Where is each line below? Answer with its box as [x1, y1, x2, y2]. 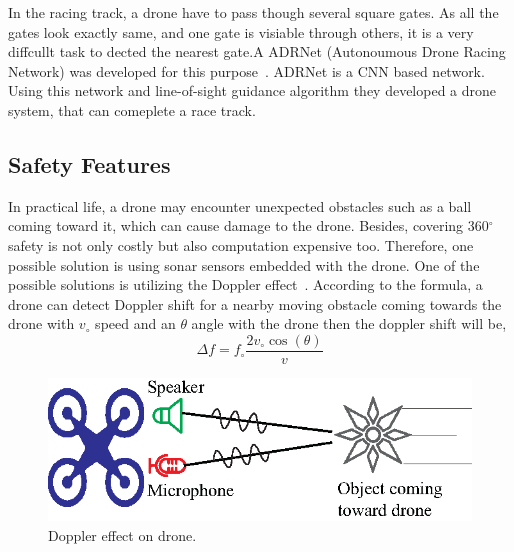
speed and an [95, 313, 176, 334]
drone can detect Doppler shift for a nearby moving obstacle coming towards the [8, 293, 502, 314]
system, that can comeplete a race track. [8, 99, 256, 120]
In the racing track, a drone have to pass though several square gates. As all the [8, 2, 499, 22]
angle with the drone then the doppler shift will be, [191, 313, 507, 334]
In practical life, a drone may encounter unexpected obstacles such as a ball [8, 195, 472, 216]
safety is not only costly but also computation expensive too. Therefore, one [8, 234, 474, 255]
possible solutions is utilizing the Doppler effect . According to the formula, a [8, 274, 483, 295]
